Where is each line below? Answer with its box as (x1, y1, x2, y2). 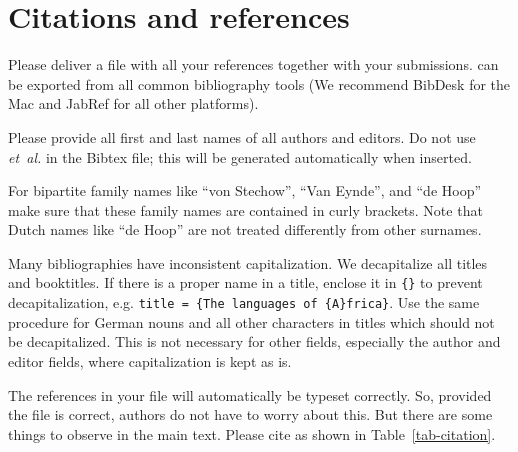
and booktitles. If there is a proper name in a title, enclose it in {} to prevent (8, 272, 483, 293)
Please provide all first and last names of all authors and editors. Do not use (8, 126, 476, 147)
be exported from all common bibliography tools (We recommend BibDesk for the (8, 73, 511, 94)
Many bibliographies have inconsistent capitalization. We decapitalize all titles (8, 252, 488, 273)
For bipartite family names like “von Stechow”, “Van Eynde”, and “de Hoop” (8, 180, 482, 201)
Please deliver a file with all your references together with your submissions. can (8, 54, 499, 75)
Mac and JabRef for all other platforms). (8, 93, 259, 114)
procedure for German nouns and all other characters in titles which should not (8, 311, 495, 332)
